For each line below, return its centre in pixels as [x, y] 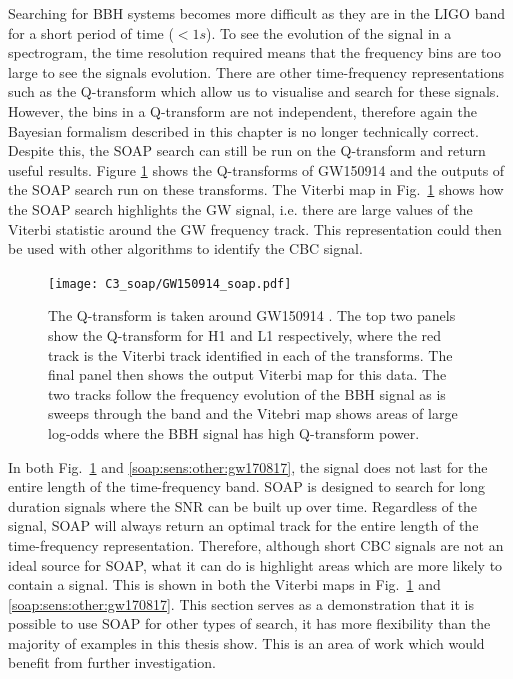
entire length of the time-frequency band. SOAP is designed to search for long [246, 486]
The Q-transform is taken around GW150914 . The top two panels [252, 315]
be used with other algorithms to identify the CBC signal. [185, 248]
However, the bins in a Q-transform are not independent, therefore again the [243, 110]
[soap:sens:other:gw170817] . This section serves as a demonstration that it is [241, 603]
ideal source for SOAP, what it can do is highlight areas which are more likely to [255, 564]
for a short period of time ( [91, 32]
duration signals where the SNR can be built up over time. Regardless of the [243, 505]
